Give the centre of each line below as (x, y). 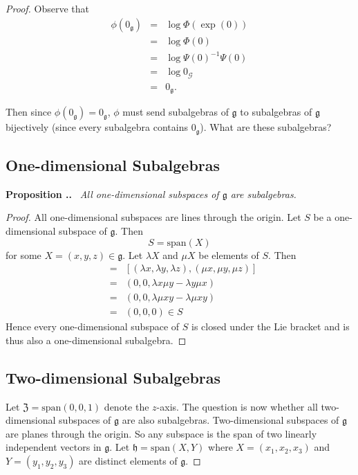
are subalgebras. (263, 194)
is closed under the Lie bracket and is (271, 326)
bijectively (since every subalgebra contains (97, 127)
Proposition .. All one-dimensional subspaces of (112, 194)
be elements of (229, 254)
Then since (29, 112)
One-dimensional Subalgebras (113, 165)
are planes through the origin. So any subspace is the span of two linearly (161, 433)
